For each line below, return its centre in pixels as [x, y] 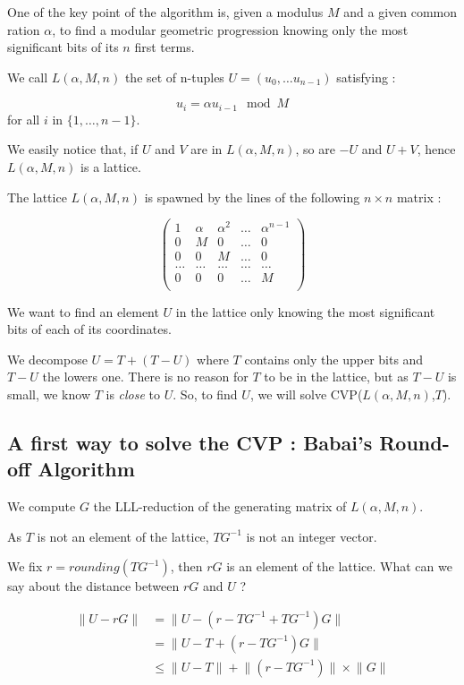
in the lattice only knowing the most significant [305, 311]
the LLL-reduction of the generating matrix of [220, 506]
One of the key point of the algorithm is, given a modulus [165, 12]
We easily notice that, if [73, 149]
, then [186, 566]
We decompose [47, 359]
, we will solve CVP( [306, 394]
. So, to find [205, 394]
